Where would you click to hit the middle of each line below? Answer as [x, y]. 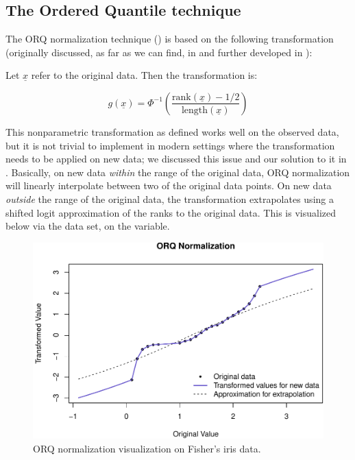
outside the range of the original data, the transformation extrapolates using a [170, 198]
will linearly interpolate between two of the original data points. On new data [169, 185]
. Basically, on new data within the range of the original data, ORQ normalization [178, 172]
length [195, 110]
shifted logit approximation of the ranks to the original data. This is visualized [171, 212]
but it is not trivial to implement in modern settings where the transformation [170, 145]
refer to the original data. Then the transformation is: [144, 75]
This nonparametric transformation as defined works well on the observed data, [172, 131]
